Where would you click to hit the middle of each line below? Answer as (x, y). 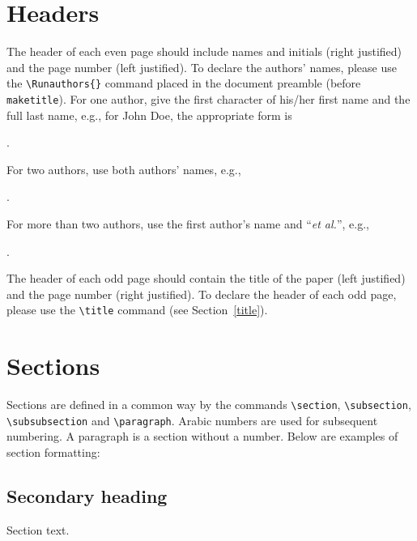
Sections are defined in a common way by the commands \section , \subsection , (209, 405)
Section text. (38, 529)
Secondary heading (87, 496)
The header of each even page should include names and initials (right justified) (204, 51)
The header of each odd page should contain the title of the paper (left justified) (206, 278)
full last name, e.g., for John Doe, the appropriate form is (149, 115)
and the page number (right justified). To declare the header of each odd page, (202, 294)
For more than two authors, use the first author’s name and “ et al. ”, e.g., (188, 224)
